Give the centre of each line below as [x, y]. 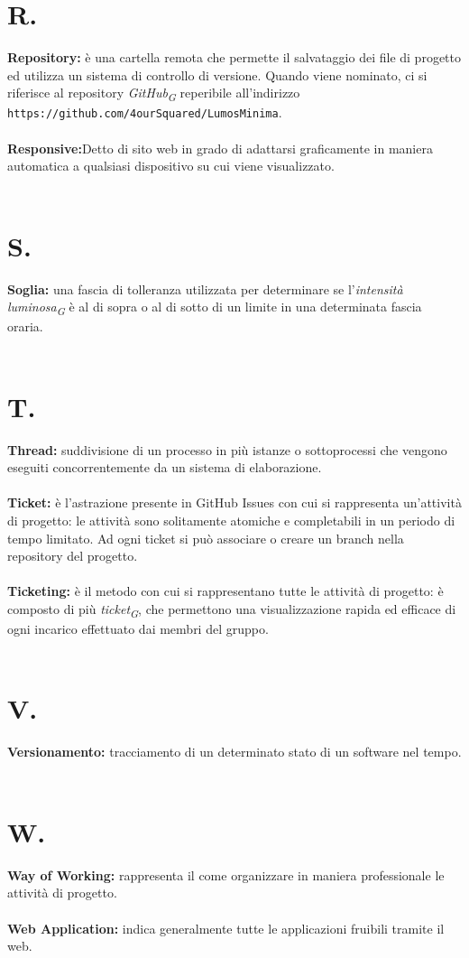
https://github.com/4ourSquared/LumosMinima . [145, 112]
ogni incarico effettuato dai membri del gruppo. [138, 629]
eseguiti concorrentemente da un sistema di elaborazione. [165, 467]
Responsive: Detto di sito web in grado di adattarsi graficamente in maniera [220, 148]
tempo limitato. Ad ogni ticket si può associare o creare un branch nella [206, 538]
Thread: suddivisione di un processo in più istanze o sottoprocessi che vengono [227, 449]
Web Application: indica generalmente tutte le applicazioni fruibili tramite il [226, 928]
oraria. [25, 326]
